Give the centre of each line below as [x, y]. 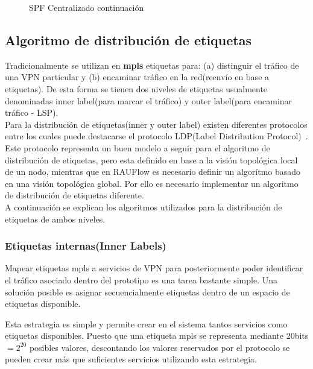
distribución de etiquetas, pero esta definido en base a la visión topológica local [151, 159]
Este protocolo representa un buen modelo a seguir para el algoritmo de [138, 147]
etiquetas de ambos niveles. [55, 219]
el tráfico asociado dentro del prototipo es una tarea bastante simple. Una [141, 279]
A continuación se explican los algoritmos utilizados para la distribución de [144, 207]
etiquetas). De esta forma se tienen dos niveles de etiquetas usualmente [136, 88]
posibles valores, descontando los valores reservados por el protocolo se [160, 347]
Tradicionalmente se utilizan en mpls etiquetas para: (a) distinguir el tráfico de [152, 65]
